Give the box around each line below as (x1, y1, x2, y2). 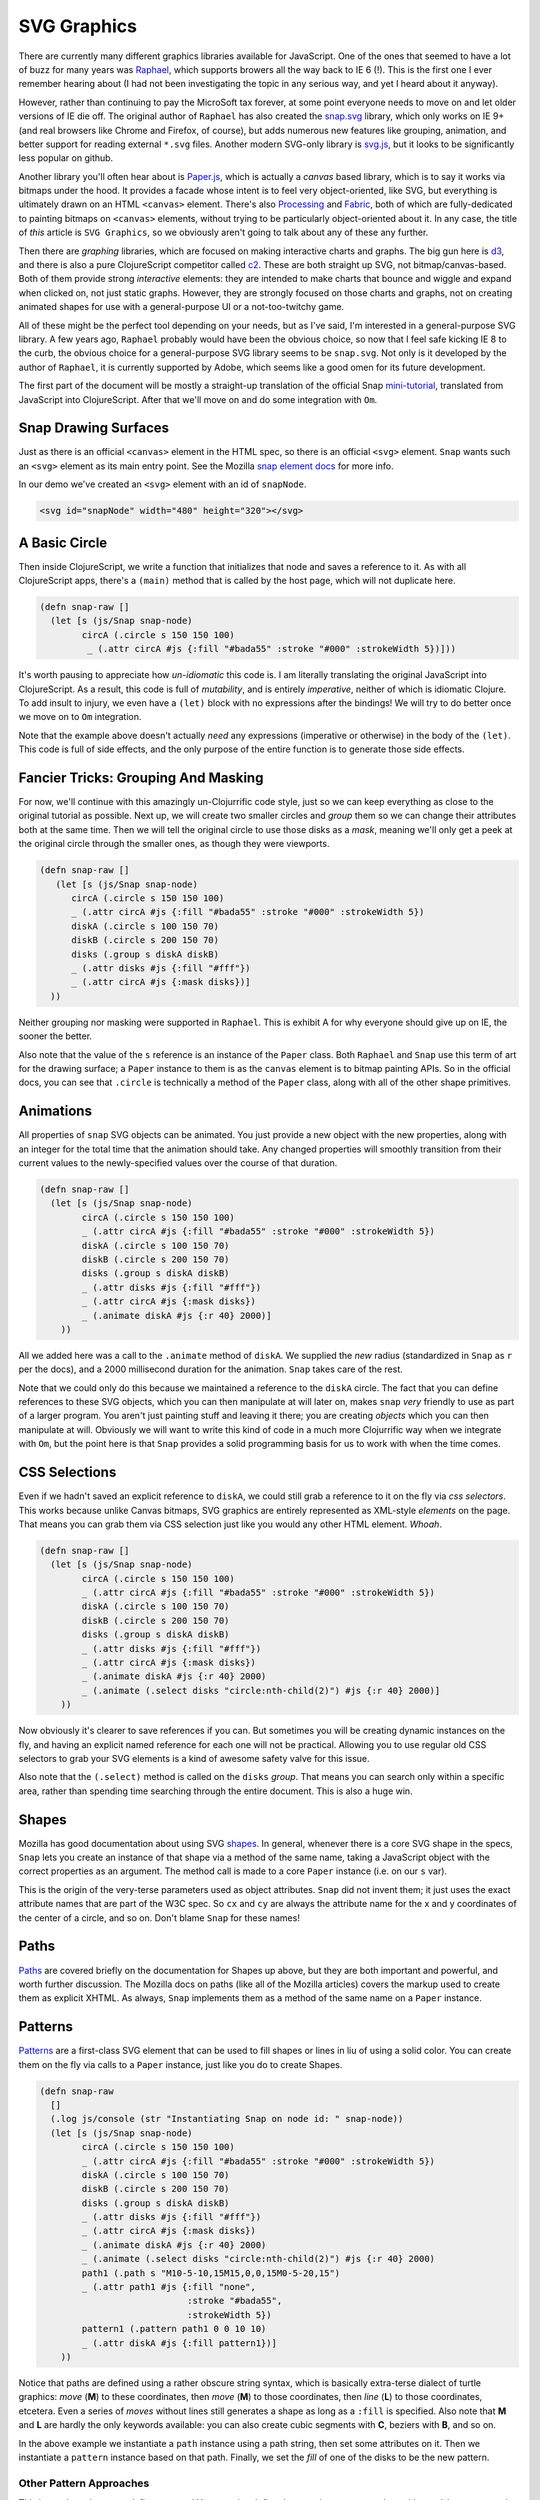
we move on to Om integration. (18, 711, 142, 723)
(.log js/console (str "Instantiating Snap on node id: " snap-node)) (50, 2113, 404, 2125)
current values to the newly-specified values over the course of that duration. (18, 1157, 338, 1169)
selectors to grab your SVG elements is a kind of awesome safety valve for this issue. (18, 1752, 370, 1764)
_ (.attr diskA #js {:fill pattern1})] (81, 2337, 277, 2349)
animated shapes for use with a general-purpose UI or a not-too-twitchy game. (18, 301, 345, 313)
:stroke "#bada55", (186, 2295, 283, 2307)
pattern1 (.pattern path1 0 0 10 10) (81, 2323, 267, 2335)
